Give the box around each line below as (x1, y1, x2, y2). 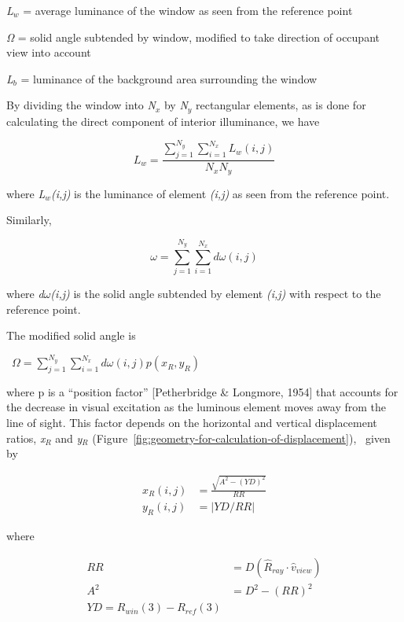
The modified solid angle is (6, 327, 136, 344)
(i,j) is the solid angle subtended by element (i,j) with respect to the (50, 285, 381, 302)
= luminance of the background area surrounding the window (20, 70, 318, 86)
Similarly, (6, 212, 52, 228)
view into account (6, 44, 91, 61)
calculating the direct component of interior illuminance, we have (6, 112, 320, 129)
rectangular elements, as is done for (196, 97, 366, 113)
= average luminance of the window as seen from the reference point (23, 2, 353, 18)
